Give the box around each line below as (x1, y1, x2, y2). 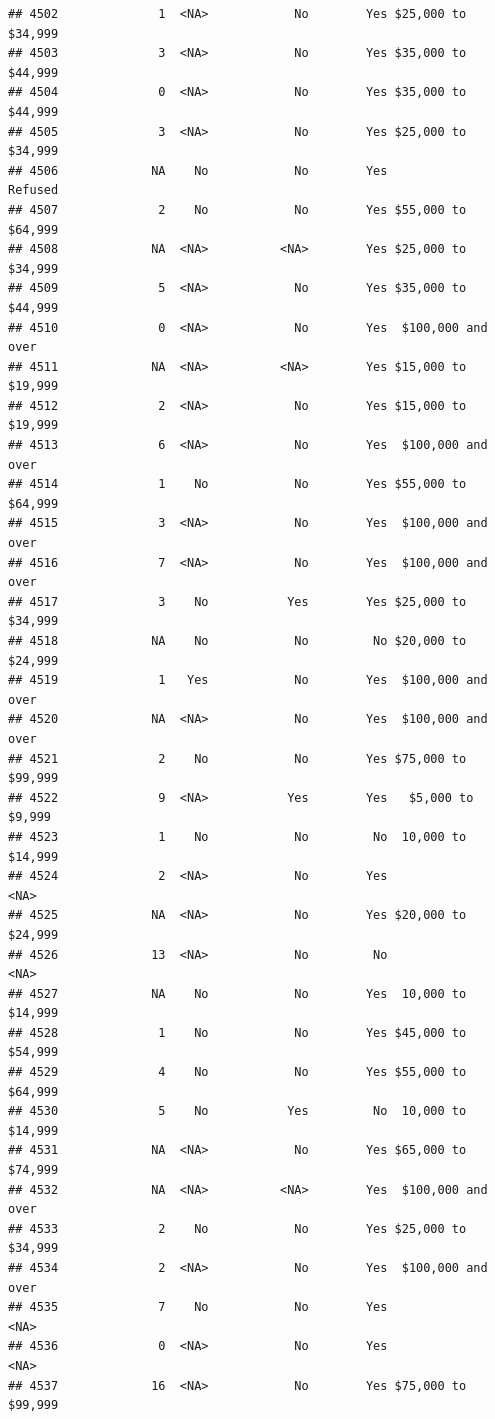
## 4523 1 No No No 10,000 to (8, 829, 467, 844)
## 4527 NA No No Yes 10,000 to (8, 986, 467, 1001)
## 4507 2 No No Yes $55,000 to (8, 202, 467, 217)
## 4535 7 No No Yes (8, 1300, 388, 1315)
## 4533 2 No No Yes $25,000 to (8, 1221, 467, 1236)
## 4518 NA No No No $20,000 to (8, 634, 467, 648)
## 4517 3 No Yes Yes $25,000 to (8, 594, 467, 609)
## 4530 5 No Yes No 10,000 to (8, 1104, 467, 1119)
